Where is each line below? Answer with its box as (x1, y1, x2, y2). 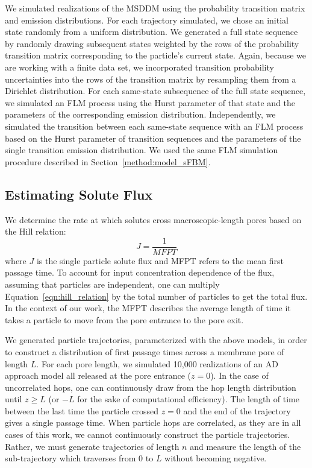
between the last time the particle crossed (5, 404, 158, 417)
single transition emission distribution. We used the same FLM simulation (5, 144, 278, 156)
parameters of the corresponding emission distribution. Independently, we (5, 108, 276, 121)
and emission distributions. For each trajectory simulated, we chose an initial (5, 13, 289, 26)
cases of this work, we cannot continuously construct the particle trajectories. (5, 428, 290, 441)
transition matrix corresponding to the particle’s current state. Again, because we (5, 49, 306, 62)
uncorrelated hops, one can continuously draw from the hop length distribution (5, 381, 296, 393)
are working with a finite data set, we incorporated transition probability (5, 60, 274, 73)
